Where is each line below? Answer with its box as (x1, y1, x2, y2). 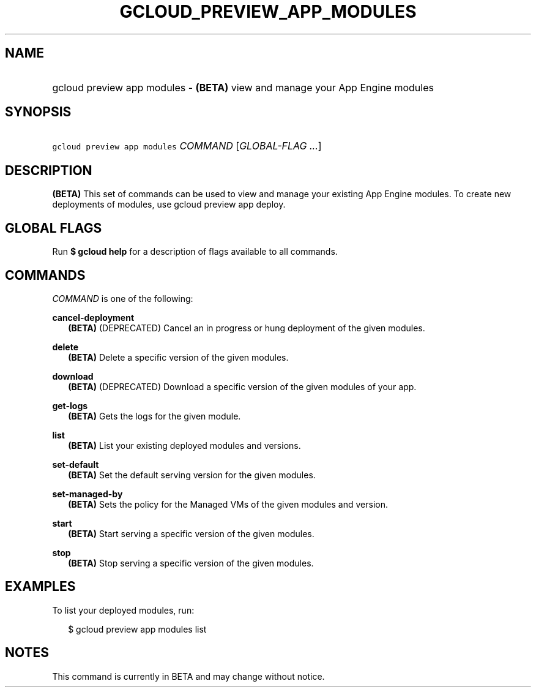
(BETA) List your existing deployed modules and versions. (68, 440, 301, 451)
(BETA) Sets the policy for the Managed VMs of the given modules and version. (68, 498, 388, 510)
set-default (52, 459, 99, 470)
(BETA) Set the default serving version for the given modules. (68, 469, 316, 480)
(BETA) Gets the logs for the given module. (68, 410, 241, 421)
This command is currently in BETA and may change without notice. (52, 671, 325, 682)
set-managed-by (52, 488, 123, 499)
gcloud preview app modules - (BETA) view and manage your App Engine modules (52, 81, 434, 94)
